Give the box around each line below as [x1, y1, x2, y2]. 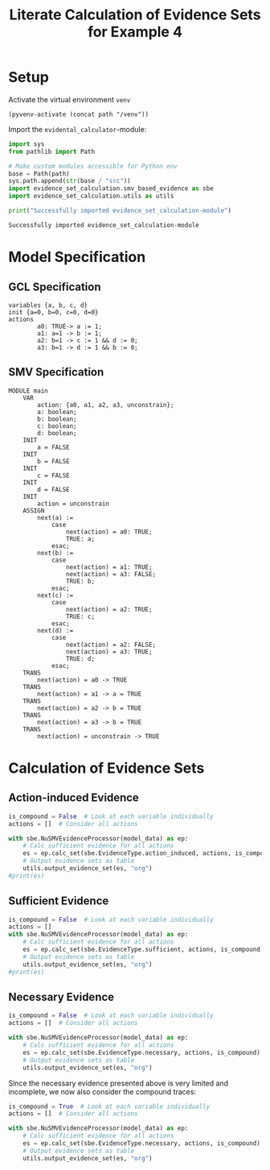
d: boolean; [37, 429, 78, 437]
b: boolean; [37, 415, 78, 423]
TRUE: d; [65, 654, 95, 662]
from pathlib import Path [8, 147, 95, 156]
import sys [8, 139, 45, 148]
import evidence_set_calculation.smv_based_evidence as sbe [8, 185, 215, 193]
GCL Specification [8, 280, 101, 293]
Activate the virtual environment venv [8, 94, 131, 104]
